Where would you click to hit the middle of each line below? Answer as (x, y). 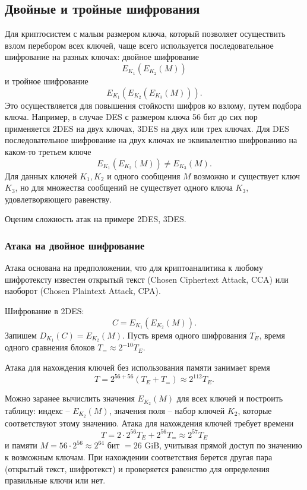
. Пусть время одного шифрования (185, 335)
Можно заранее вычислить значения (70, 398)
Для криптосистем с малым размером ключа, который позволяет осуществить (145, 34)
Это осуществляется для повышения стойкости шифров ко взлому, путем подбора (153, 105)
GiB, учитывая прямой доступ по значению (223, 445)
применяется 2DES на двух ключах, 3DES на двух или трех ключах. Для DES (147, 128)
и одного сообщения (144, 176)
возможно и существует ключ (247, 176)
